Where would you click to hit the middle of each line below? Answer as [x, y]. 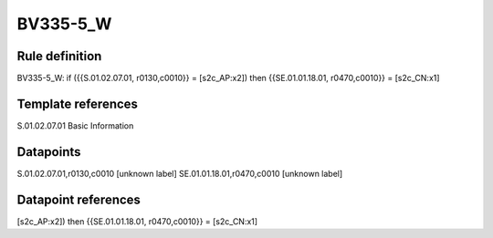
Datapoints [49, 152]
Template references [78, 103]
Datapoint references [79, 199]
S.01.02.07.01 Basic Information [75, 125]
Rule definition [59, 56]
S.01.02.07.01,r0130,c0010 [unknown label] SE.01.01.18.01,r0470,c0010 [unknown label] [180, 173]
